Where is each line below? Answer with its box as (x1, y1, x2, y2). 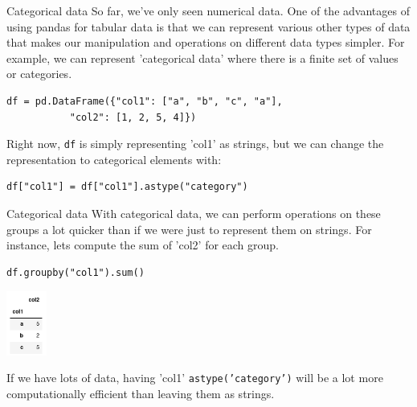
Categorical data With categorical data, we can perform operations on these (6, 205, 381, 221)
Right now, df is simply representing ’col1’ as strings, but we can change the (6, 135, 384, 152)
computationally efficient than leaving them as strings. (6, 385, 275, 402)
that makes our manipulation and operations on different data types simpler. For (6, 34, 405, 51)
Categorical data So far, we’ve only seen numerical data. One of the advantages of (6, 2, 410, 18)
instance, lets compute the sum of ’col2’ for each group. (6, 236, 280, 253)
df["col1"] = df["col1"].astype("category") (6, 181, 248, 193)
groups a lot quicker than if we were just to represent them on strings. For (6, 220, 372, 237)
